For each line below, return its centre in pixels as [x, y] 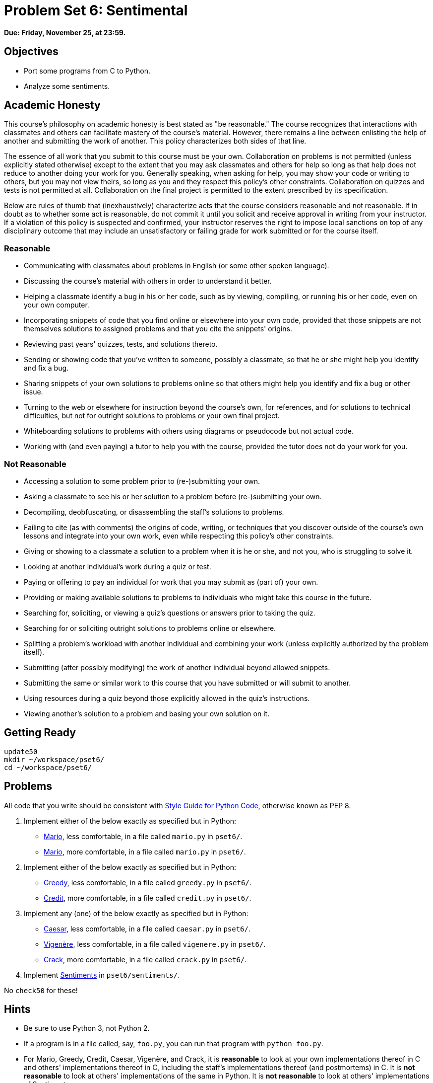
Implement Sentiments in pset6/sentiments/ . [102, 975]
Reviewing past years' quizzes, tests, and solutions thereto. [121, 344]
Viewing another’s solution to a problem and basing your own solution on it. [147, 713]
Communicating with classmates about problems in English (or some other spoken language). [177, 266]
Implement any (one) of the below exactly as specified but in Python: [136, 913]
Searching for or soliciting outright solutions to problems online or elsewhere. [150, 628]
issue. [33, 392]
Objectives [31, 52]
